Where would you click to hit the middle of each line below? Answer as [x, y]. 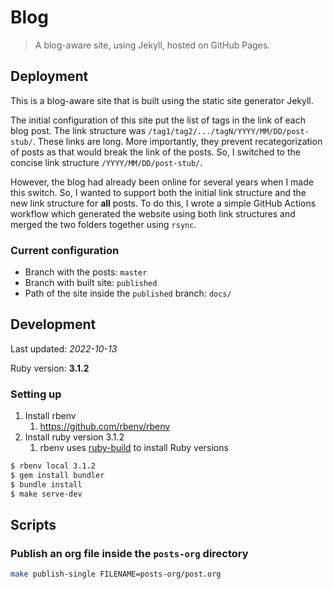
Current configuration [65, 250]
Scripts [33, 525]
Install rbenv [50, 416]
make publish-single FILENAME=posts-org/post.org [116, 574]
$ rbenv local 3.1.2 [53, 466]
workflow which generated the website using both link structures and [153, 213]
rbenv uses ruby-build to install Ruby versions [134, 448]
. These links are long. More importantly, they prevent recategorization [177, 141]
